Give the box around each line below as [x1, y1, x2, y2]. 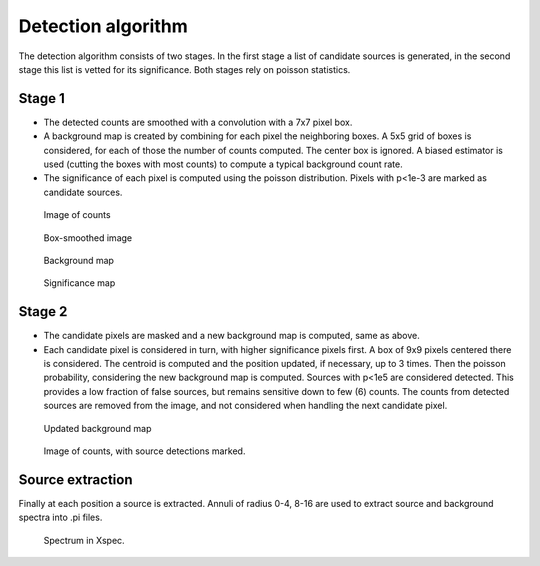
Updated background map [43, 422, 152, 434]
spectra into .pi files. [18, 511, 103, 524]
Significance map [43, 277, 116, 289]
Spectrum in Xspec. [43, 534, 125, 546]
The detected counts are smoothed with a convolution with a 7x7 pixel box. [43, 116, 353, 128]
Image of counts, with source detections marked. [43, 445, 246, 457]
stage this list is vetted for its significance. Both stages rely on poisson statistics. [18, 63, 351, 75]
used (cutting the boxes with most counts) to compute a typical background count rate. [43, 158, 404, 170]
